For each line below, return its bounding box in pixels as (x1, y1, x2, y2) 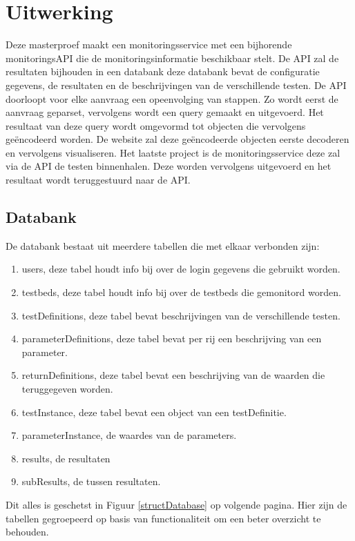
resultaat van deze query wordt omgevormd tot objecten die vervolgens (6, 118, 306, 132)
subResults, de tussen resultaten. (21, 474, 161, 489)
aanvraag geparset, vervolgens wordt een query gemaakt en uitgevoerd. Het (6, 105, 324, 119)
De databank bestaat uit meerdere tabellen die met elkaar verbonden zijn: (6, 238, 320, 253)
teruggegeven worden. (21, 382, 113, 396)
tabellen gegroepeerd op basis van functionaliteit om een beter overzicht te (6, 511, 321, 525)
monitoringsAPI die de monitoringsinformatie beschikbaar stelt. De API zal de (6, 50, 339, 65)
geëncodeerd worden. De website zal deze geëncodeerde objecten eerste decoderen (6, 132, 349, 146)
